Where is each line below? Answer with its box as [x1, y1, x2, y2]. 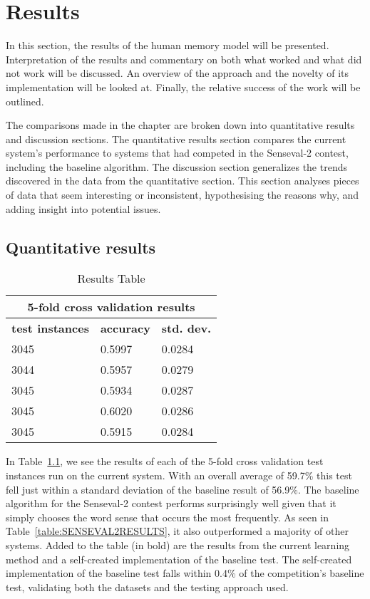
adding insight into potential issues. [6, 201, 161, 216]
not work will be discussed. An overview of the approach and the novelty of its [6, 66, 349, 80]
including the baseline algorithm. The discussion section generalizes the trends [6, 159, 347, 174]
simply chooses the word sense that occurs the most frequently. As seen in [6, 509, 329, 524]
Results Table [77, 270, 145, 287]
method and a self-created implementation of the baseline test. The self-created [6, 551, 352, 566]
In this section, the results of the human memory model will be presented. [6, 38, 329, 53]
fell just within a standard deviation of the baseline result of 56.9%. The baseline [6, 481, 359, 496]
